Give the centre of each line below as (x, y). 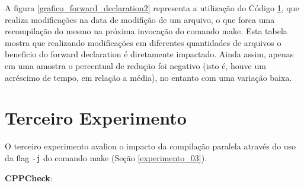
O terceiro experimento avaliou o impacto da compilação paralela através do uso (151, 146)
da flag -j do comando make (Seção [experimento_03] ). (106, 157)
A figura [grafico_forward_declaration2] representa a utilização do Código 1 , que (152, 8)
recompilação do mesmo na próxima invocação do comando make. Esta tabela (146, 31)
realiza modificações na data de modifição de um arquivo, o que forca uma (140, 19)
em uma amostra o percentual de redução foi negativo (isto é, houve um (135, 65)
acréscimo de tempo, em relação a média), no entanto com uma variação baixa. (148, 77)
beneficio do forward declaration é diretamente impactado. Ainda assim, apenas (149, 54)
